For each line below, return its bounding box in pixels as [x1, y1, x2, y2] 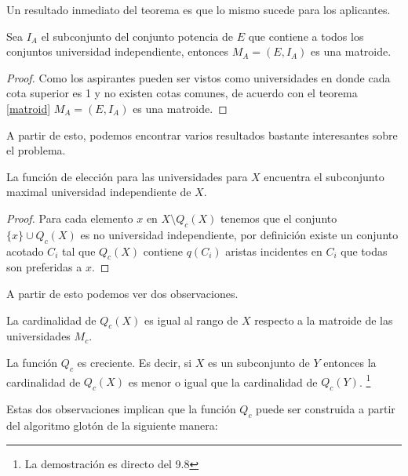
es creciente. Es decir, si [77, 354, 192, 370]
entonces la [323, 354, 377, 370]
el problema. [6, 142, 66, 158]
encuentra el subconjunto [264, 168, 384, 184]
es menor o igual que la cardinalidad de [128, 373, 318, 390]
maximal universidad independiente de [6, 183, 191, 200]
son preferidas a [6, 259, 82, 275]
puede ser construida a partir [256, 401, 395, 417]
